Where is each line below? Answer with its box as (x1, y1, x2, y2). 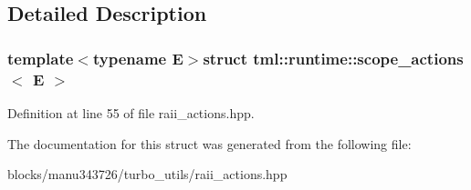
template (7, 46, 74, 69)
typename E (92, 46, 183, 69)
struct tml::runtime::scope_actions (203, 46, 464, 69)
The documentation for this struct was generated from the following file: (7, 134, 412, 153)
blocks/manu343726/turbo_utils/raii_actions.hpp (7, 165, 288, 184)
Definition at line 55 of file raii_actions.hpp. (7, 103, 255, 122)
